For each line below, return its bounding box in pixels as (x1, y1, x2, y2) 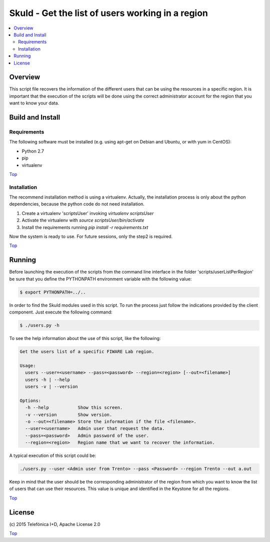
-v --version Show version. (25, 411, 112, 417)
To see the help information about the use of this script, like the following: (9, 335, 161, 341)
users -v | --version (25, 383, 78, 389)
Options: (19, 397, 41, 403)
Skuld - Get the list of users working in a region (9, 7, 208, 18)
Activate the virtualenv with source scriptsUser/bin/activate (21, 217, 144, 223)
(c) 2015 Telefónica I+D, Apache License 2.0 (9, 521, 100, 527)
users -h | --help (25, 376, 70, 382)
